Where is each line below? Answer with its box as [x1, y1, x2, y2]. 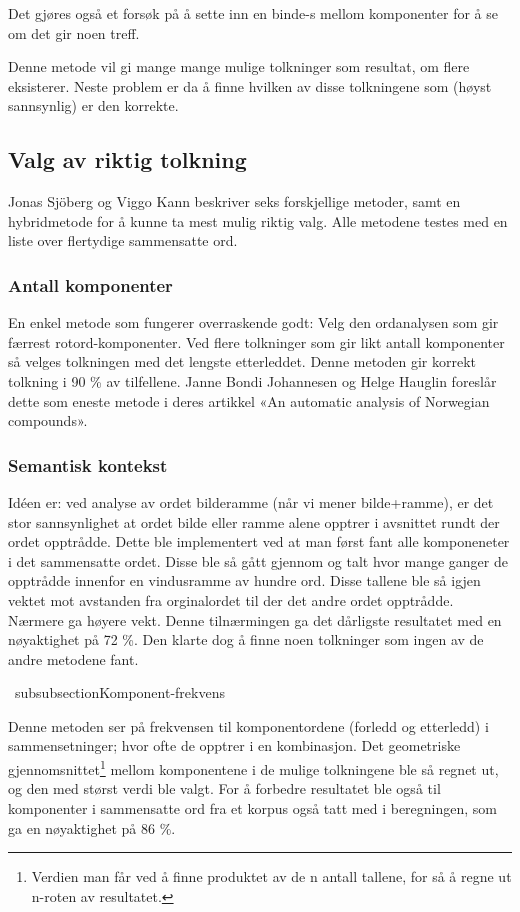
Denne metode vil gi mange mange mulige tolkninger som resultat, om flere [8, 56, 470, 77]
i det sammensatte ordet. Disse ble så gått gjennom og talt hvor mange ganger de [8, 550, 508, 571]
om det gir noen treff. [8, 22, 140, 43]
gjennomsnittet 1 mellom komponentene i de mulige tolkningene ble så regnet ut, [8, 756, 499, 779]
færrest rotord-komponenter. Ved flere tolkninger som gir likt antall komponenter [8, 331, 505, 352]
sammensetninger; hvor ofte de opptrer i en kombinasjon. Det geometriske [8, 735, 461, 756]
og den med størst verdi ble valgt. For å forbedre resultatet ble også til [8, 778, 441, 799]
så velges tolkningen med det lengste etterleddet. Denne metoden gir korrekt [8, 351, 476, 372]
